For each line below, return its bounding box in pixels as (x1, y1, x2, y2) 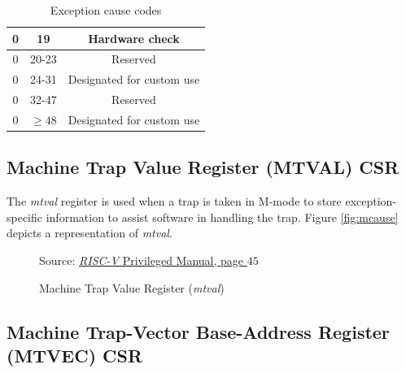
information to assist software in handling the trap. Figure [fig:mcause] (46, 208, 399, 225)
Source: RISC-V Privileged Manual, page (39, 252, 244, 269)
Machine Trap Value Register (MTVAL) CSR (7, 154, 399, 180)
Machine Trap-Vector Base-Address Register (7, 319, 390, 344)
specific (7, 208, 43, 225)
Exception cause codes (50, 2, 162, 18)
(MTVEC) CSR (7, 343, 143, 368)
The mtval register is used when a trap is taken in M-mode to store (7, 193, 342, 210)
